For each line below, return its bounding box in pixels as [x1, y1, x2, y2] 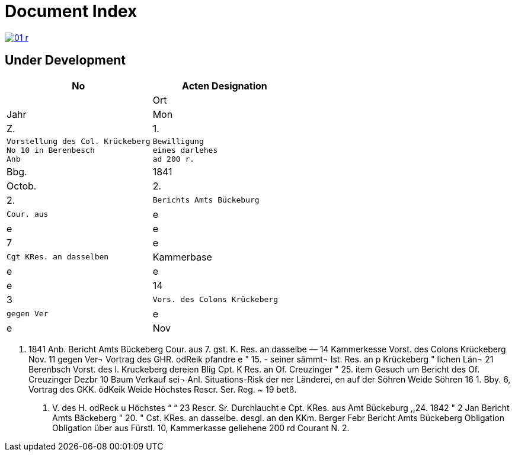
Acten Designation [182, 79, 267, 92]
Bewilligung [152, 136, 204, 146]
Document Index [5, 1, 137, 21]
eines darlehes [152, 145, 218, 155]
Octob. [7, 179, 37, 192]
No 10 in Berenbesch [7, 145, 95, 155]
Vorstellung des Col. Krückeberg [7, 136, 151, 146]
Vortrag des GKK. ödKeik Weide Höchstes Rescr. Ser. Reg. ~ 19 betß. [28, 384, 297, 394]
